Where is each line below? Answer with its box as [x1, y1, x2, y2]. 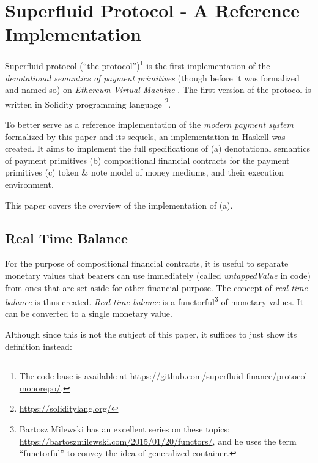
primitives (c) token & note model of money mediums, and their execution [5, 166, 284, 179]
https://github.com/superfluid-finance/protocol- [130, 369, 311, 382]
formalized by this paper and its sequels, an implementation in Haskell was [5, 130, 286, 143]
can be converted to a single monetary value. [5, 307, 172, 320]
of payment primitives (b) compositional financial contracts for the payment [5, 154, 290, 166]
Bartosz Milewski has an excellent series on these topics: [19, 422, 230, 435]
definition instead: [5, 339, 72, 352]
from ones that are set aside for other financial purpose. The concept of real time [5, 281, 308, 294]
